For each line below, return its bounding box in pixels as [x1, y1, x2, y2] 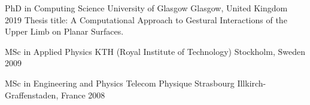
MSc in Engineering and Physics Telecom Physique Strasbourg [5, 76, 235, 89]
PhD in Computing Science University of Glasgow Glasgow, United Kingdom [5, 2, 288, 14]
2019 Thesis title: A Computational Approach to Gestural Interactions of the [5, 13, 287, 26]
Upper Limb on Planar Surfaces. [5, 25, 124, 38]
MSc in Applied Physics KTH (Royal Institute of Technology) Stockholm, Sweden [5, 45, 305, 57]
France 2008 [60, 88, 105, 101]
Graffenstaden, [5, 88, 59, 101]
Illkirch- [237, 76, 266, 89]
